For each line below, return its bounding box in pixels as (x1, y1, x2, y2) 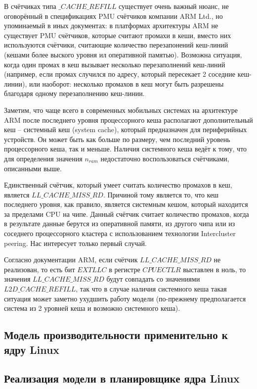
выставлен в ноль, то (183, 264, 246, 274)
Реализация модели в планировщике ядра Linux (4, 371, 240, 386)
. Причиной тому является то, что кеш (103, 189, 219, 199)
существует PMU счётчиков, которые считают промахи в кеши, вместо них (4, 30, 231, 40)
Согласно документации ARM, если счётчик (4, 254, 138, 265)
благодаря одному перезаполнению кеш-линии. (4, 88, 145, 98)
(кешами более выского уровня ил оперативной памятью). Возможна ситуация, (4, 49, 242, 59)
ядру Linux (4, 341, 60, 357)
